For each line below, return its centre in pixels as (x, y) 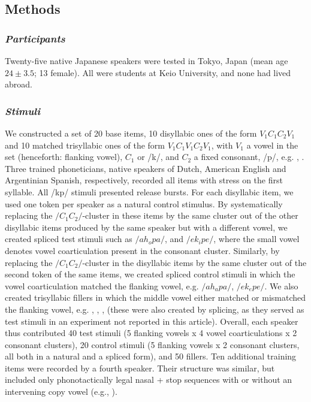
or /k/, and (158, 157)
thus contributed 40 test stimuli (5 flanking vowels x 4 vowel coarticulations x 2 (151, 333)
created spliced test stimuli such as (69, 239)
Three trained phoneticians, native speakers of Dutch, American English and (146, 168)
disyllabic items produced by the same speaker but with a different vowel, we (146, 227)
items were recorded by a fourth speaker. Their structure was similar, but (140, 368)
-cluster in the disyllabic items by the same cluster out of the (194, 262)
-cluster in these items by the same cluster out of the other (190, 215)
